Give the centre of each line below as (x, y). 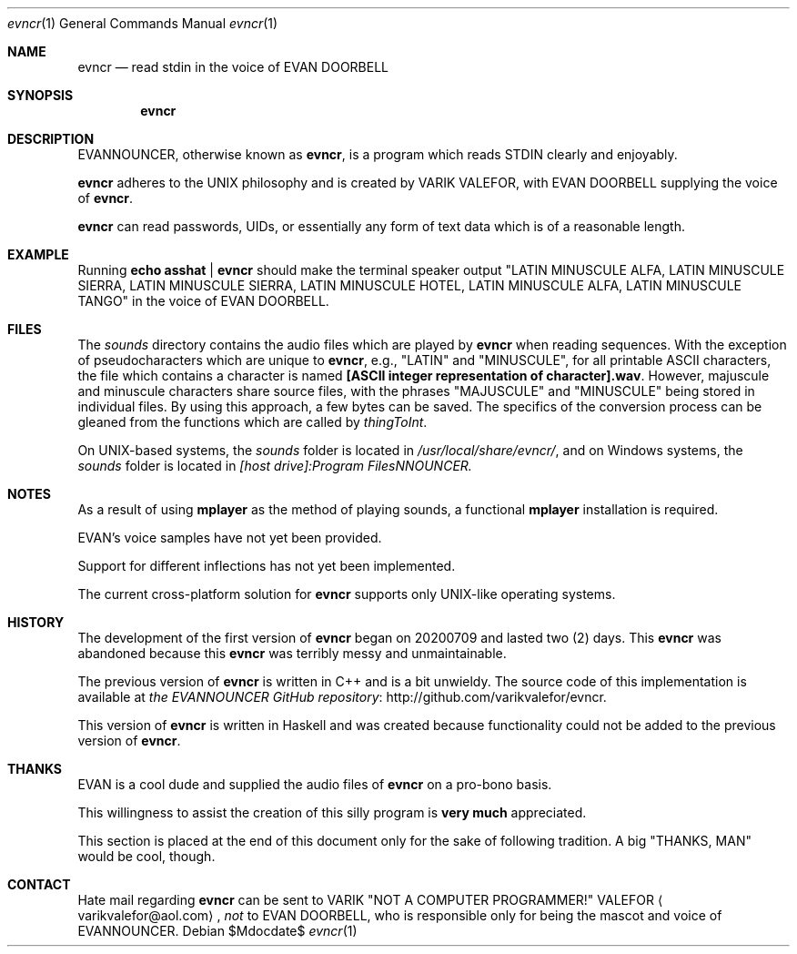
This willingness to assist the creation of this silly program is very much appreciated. (332, 812)
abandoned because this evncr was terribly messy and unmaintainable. (292, 653)
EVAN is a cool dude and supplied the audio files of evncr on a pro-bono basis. (315, 784)
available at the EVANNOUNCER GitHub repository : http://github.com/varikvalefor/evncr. (342, 697)
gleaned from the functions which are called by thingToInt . (252, 422)
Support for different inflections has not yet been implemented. (267, 566)
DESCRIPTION (51, 139)
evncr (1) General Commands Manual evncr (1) (143, 23)
